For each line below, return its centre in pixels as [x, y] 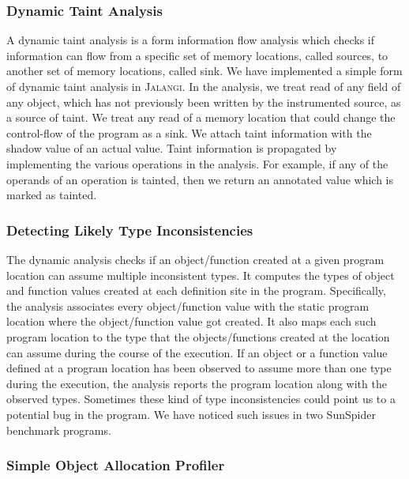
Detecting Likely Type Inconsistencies [130, 230]
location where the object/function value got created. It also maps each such [191, 321]
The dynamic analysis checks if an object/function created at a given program [195, 259]
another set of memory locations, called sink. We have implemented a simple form [204, 71]
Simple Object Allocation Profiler [116, 465]
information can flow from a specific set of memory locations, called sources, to [197, 55]
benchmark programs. [59, 430]
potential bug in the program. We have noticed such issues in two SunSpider [191, 414]
